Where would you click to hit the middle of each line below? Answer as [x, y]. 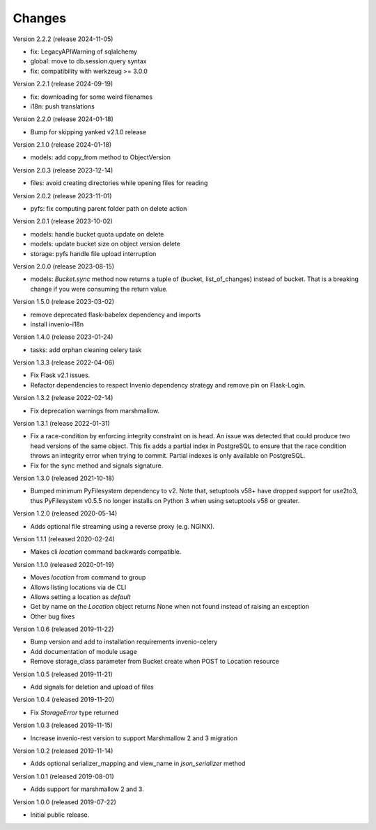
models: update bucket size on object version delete [105, 244]
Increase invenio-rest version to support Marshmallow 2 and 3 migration [134, 738]
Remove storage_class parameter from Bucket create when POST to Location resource [155, 662]
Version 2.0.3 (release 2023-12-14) [63, 170]
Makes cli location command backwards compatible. [106, 552]
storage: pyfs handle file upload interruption [93, 253]
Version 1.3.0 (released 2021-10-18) [64, 478]
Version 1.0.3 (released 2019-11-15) [63, 725]
